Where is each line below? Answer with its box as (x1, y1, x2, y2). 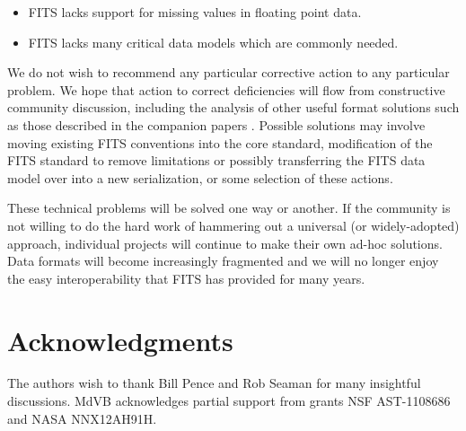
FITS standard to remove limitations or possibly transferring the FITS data (7, 151, 426, 170)
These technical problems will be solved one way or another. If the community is (7, 198, 451, 217)
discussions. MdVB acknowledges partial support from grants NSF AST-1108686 (7, 391, 451, 410)
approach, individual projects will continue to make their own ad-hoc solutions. (7, 233, 443, 252)
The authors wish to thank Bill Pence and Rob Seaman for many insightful (7, 374, 421, 392)
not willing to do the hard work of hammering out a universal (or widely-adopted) (7, 215, 460, 234)
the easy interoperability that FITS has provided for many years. (7, 268, 365, 287)
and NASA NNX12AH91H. (7, 409, 157, 427)
